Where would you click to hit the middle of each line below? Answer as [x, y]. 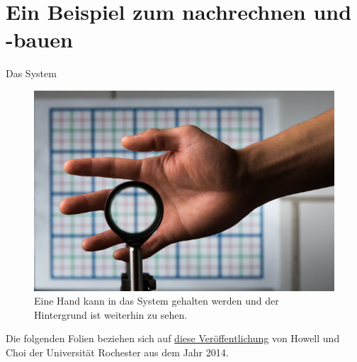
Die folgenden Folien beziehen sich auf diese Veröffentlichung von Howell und [173, 338]
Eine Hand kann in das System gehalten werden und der [157, 301]
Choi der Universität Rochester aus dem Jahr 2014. [117, 352]
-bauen [39, 39]
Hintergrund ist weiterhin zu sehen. [111, 314]
